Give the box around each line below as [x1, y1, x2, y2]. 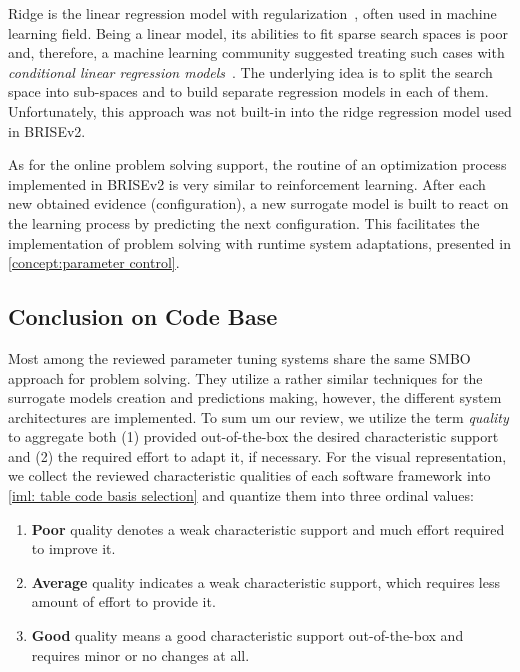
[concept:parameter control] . [8, 252, 180, 273]
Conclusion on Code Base [8, 301, 278, 332]
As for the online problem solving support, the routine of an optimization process [8, 154, 507, 175]
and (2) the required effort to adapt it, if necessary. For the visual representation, [8, 445, 507, 466]
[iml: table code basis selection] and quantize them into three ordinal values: [8, 485, 474, 506]
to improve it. [31, 538, 116, 559]
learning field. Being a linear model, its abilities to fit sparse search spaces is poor [8, 22, 508, 43]
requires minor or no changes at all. [31, 644, 250, 665]
